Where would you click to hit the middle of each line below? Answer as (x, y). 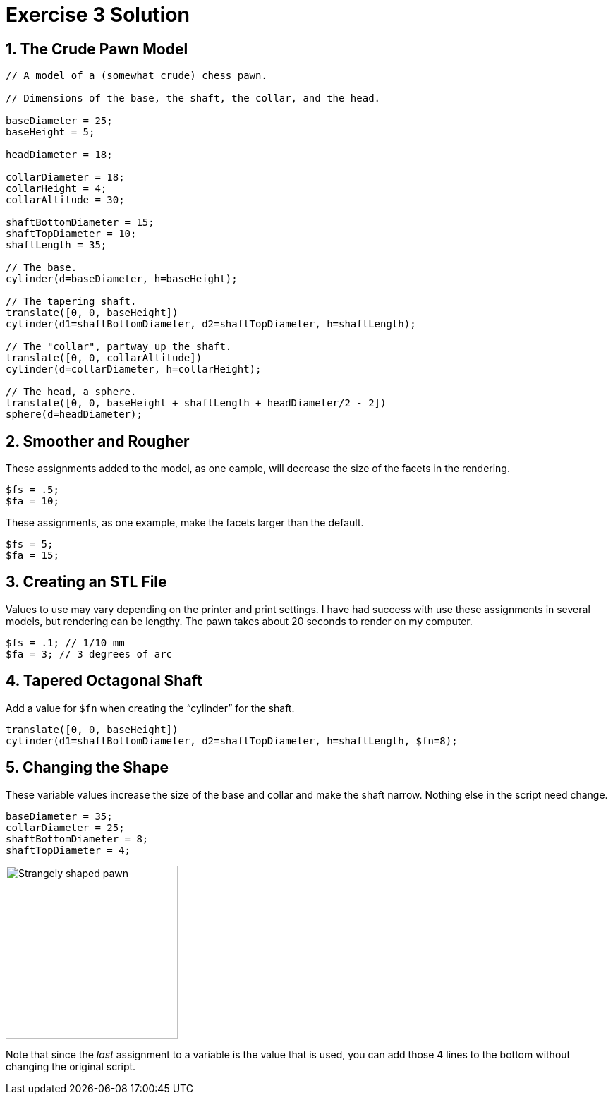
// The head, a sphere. (71, 392)
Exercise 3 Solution (98, 15)
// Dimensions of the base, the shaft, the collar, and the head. (193, 98)
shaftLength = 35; (56, 245)
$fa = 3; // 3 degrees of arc (89, 654)
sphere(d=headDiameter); (74, 415)
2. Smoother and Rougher (98, 441)
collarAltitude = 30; (65, 200)
